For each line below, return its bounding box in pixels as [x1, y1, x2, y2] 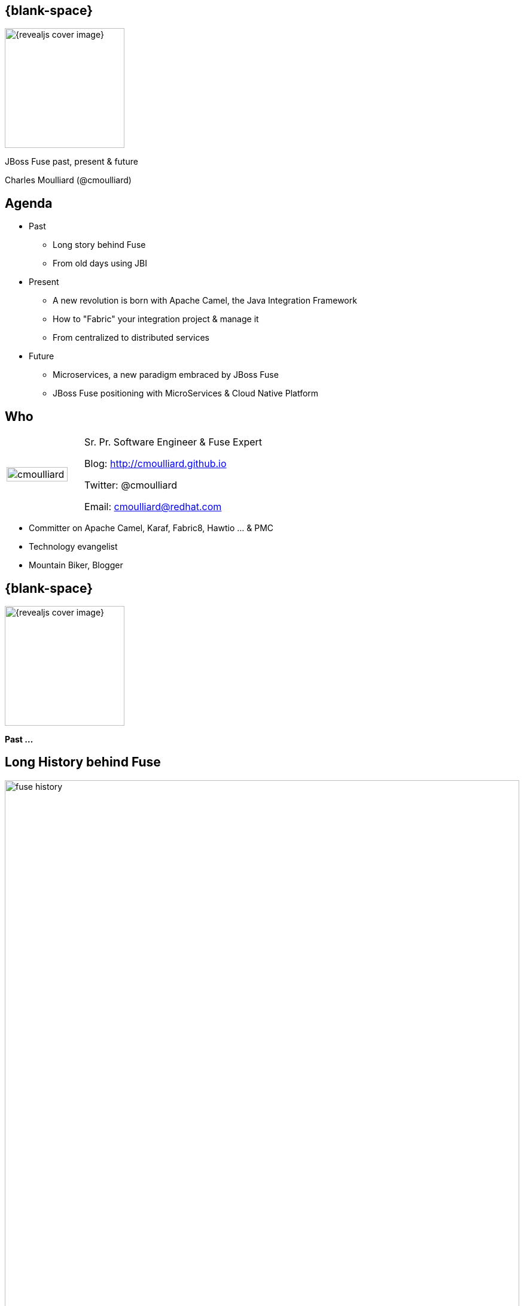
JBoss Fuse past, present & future [5, 156, 138, 167]
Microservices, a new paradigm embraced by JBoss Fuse [53, 369, 279, 380]
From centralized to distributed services [53, 332, 209, 343]
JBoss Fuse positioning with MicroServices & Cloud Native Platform [53, 388, 319, 399]
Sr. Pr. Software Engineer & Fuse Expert [84, 436, 263, 449]
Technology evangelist [29, 541, 118, 552]
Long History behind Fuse [5, 754, 161, 770]
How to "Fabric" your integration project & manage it [53, 314, 259, 325]
